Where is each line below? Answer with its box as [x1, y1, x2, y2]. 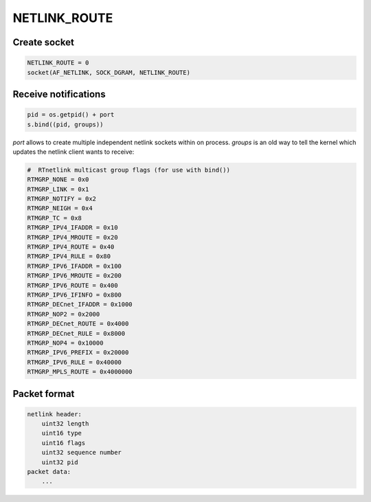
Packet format [12, 388, 75, 400]
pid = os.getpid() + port [27, 111, 115, 119]
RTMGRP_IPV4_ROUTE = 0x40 [27, 243, 115, 251]
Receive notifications [12, 88, 106, 100]
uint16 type [41, 429, 82, 437]
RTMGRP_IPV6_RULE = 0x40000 [27, 358, 122, 366]
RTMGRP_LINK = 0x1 [27, 185, 89, 193]
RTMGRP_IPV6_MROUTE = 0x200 [27, 272, 122, 279]
